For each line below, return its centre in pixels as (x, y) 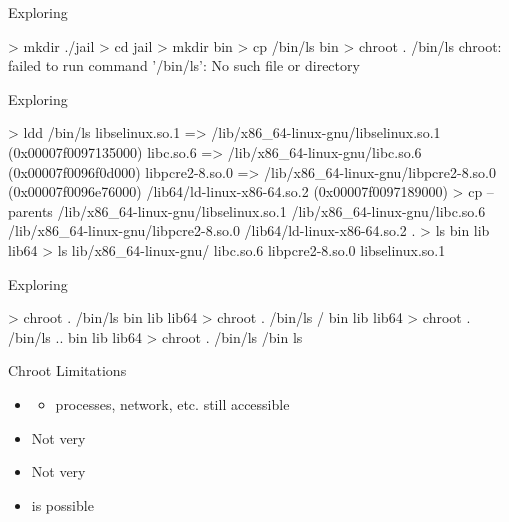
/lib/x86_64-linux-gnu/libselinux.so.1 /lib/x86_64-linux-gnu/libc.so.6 (271, 210)
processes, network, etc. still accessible (172, 403)
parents (30, 210)
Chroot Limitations (67, 370)
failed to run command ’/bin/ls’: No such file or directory (184, 65)
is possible (62, 504)
